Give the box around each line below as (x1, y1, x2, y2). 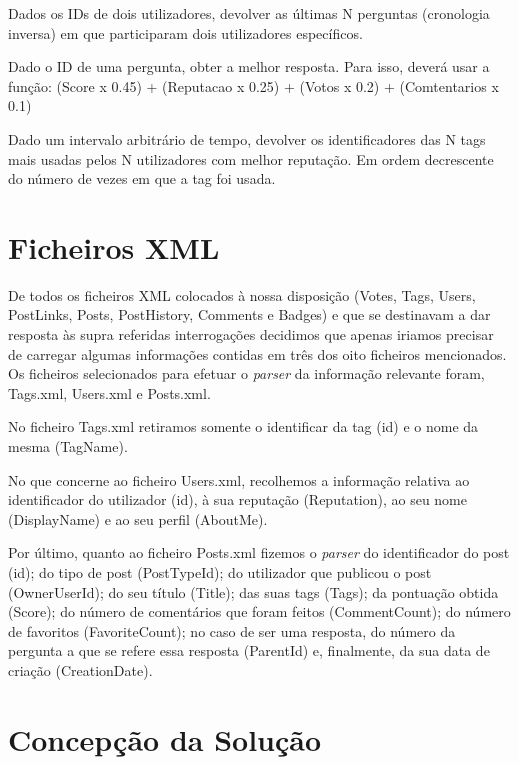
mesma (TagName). (8, 436, 128, 457)
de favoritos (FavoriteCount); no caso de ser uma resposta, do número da (8, 620, 456, 641)
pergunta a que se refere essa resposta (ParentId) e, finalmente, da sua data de (8, 640, 490, 661)
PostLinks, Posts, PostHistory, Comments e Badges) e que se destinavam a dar (8, 304, 491, 325)
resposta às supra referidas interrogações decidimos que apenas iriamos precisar (8, 324, 494, 345)
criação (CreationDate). (8, 659, 153, 680)
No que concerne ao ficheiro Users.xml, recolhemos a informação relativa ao (8, 469, 470, 490)
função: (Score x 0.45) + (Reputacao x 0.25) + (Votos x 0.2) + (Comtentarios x (8, 75, 499, 96)
